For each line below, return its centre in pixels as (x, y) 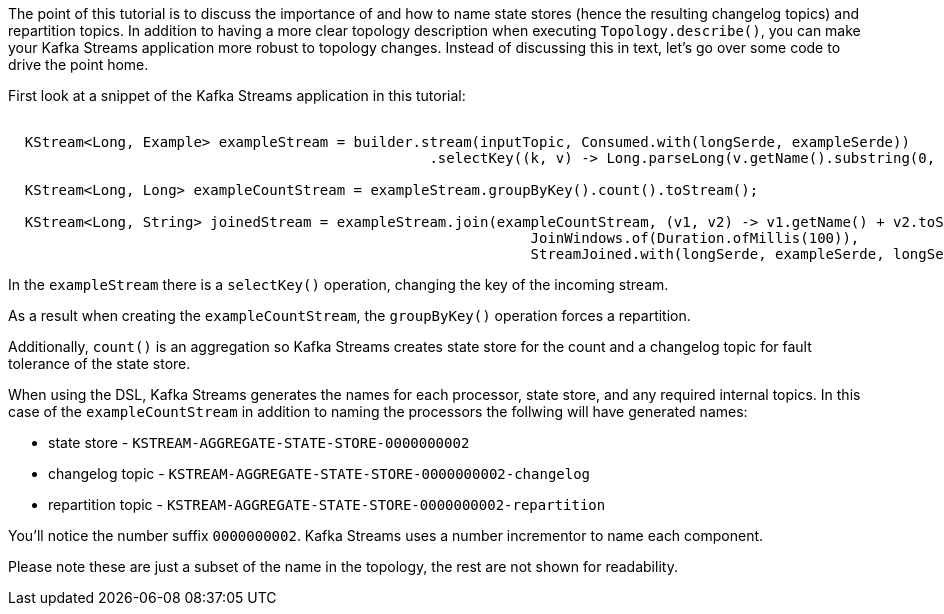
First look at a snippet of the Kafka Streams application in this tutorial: (237, 95)
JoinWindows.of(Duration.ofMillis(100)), (695, 238)
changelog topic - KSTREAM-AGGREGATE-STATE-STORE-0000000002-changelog (319, 473)
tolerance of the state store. (99, 363)
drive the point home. (78, 64)
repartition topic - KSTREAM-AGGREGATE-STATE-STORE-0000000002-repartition (327, 504)
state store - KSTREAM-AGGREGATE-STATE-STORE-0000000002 (259, 442)
